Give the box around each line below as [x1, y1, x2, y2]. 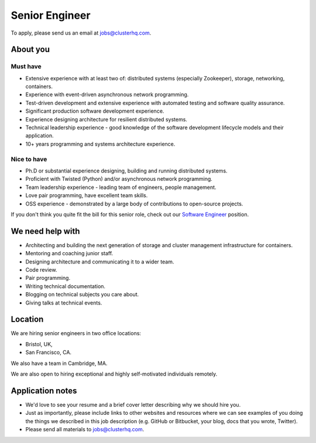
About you [11, 45, 50, 55]
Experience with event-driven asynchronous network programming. [25, 91, 189, 98]
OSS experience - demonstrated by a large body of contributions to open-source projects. [25, 200, 243, 207]
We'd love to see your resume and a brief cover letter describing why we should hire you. [25, 401, 241, 408]
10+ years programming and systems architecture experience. [25, 140, 176, 147]
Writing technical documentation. [25, 282, 105, 290]
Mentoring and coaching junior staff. [25, 250, 114, 257]
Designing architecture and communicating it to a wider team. [25, 258, 174, 265]
